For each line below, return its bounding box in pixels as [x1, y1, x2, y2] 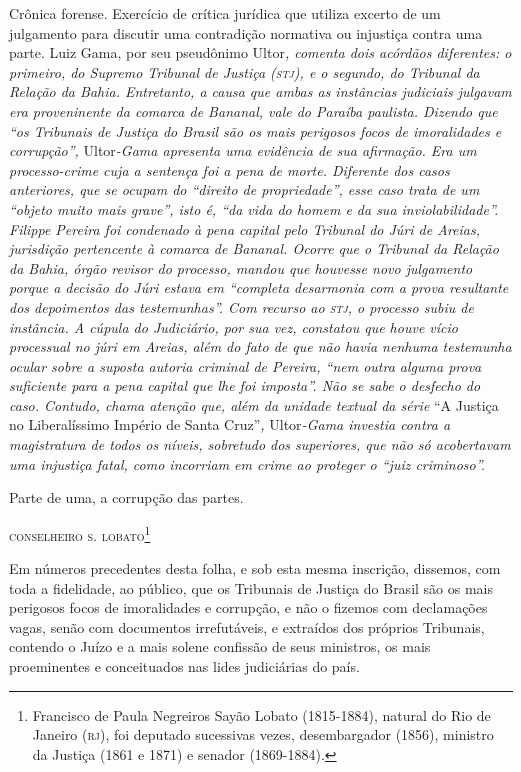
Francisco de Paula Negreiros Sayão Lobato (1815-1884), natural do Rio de [32, 704, 491, 725]
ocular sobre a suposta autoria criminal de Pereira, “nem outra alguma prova [9, 355, 482, 376]
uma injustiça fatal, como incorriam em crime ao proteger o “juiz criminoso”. [9, 453, 486, 474]
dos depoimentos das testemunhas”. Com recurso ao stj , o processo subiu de [9, 296, 474, 317]
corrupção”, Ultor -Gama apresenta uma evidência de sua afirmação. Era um [9, 140, 477, 161]
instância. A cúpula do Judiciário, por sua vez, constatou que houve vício [9, 316, 458, 337]
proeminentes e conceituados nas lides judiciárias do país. [9, 656, 360, 677]
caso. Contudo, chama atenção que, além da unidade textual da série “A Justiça [9, 394, 499, 415]
